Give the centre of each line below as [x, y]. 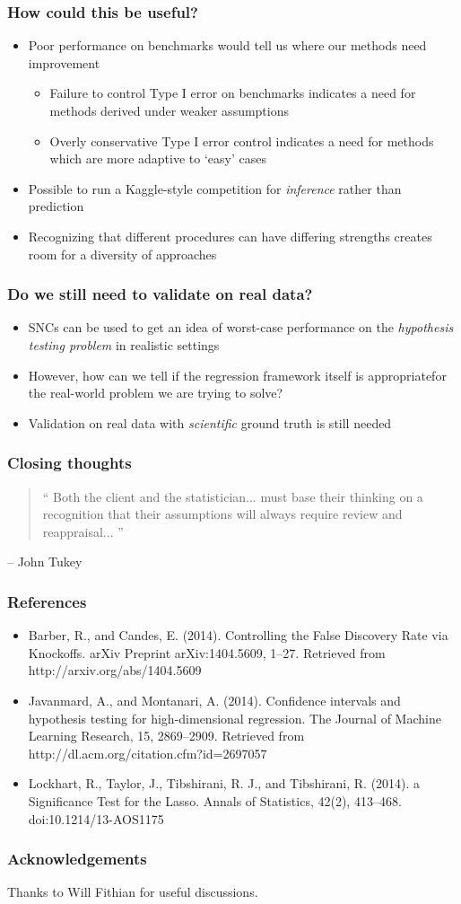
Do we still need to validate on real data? [160, 294]
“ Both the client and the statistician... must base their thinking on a [233, 496]
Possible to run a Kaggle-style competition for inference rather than [215, 188]
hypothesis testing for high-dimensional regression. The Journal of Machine [235, 718]
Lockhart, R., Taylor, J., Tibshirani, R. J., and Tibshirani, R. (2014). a [224, 783]
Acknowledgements [77, 859]
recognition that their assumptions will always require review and [222, 514]
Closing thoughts [70, 463]
